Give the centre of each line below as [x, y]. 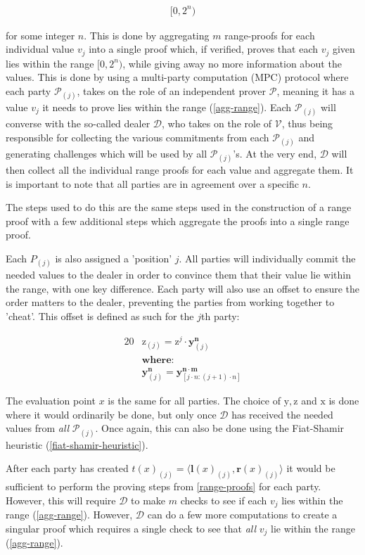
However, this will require [61, 500]
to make [148, 500]
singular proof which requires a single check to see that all [131, 528]
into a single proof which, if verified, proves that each [203, 49]
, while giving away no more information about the [232, 63]
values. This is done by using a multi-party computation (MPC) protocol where [177, 77]
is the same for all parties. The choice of [194, 401]
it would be [311, 468]
